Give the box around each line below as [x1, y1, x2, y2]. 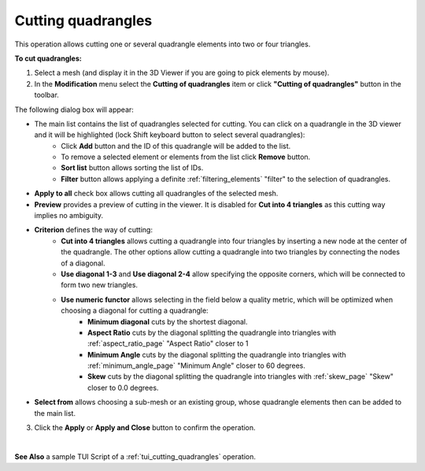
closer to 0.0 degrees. [87, 383, 159, 392]
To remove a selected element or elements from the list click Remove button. [61, 152, 311, 161]
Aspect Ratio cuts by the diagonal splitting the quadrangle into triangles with [87, 328, 336, 337]
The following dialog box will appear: [14, 105, 134, 114]
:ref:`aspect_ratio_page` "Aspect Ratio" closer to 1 [87, 339, 249, 348]
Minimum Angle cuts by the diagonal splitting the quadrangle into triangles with [87, 350, 346, 359]
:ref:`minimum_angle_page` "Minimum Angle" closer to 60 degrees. [87, 361, 306, 370]
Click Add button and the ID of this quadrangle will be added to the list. [61, 141, 291, 150]
